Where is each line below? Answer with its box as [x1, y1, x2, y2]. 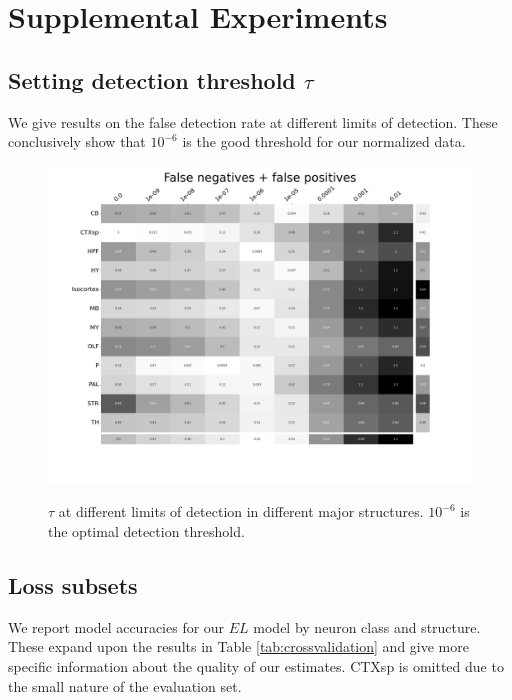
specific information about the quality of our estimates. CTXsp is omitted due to [8, 655, 504, 676]
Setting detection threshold [8, 64, 296, 95]
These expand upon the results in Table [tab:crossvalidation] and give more [8, 636, 469, 657]
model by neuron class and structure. [253, 616, 481, 637]
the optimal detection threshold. [48, 520, 245, 541]
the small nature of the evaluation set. [8, 675, 242, 696]
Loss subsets [8, 569, 138, 600]
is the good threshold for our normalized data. [182, 131, 466, 152]
